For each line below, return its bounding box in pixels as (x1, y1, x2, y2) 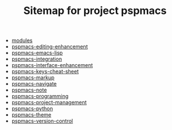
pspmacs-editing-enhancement (11, 43, 88, 50)
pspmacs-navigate (11, 80, 57, 87)
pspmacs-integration (11, 55, 62, 62)
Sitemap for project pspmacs (23, 4, 167, 17)
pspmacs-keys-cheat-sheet (11, 68, 79, 75)
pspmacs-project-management (11, 99, 87, 106)
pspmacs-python (11, 105, 54, 112)
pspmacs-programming (11, 93, 69, 100)
